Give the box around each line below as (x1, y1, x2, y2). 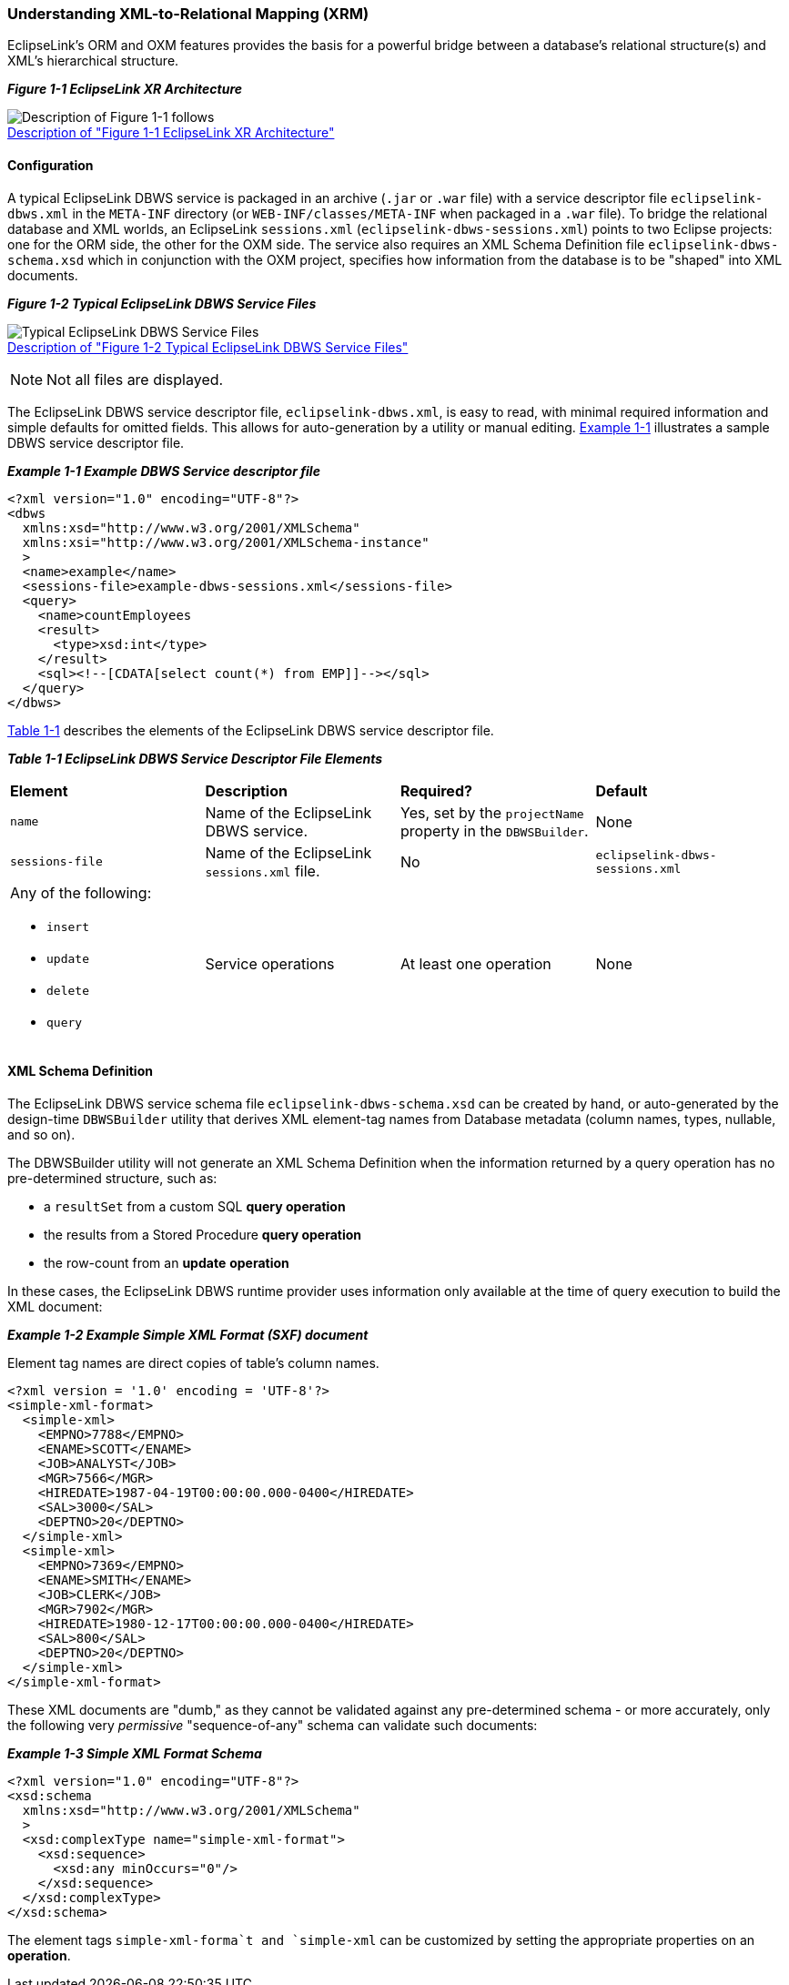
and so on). (7, 1126, 76, 1142)
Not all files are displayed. (46, 370, 224, 389)
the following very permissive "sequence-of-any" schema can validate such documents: (7, 1717, 538, 1733)
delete (46, 983, 89, 998)
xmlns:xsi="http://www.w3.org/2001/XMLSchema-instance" (22, 534, 430, 550)
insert (46, 919, 89, 934)
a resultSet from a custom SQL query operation (44, 1198, 346, 1214)
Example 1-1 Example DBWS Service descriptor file (7, 462, 320, 479)
